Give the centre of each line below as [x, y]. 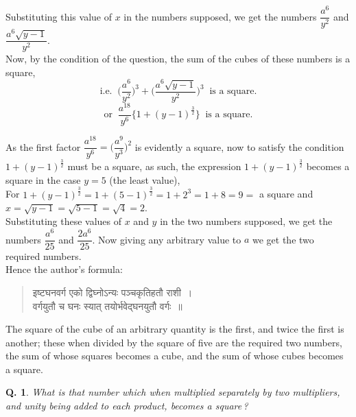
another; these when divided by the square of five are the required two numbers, [174, 342]
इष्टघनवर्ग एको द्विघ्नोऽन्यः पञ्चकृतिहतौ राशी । [112, 292]
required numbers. [44, 255]
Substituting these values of [64, 221]
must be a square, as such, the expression [154, 166]
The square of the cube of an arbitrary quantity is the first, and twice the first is [175, 329]
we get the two [283, 239]
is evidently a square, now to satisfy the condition [239, 146]
